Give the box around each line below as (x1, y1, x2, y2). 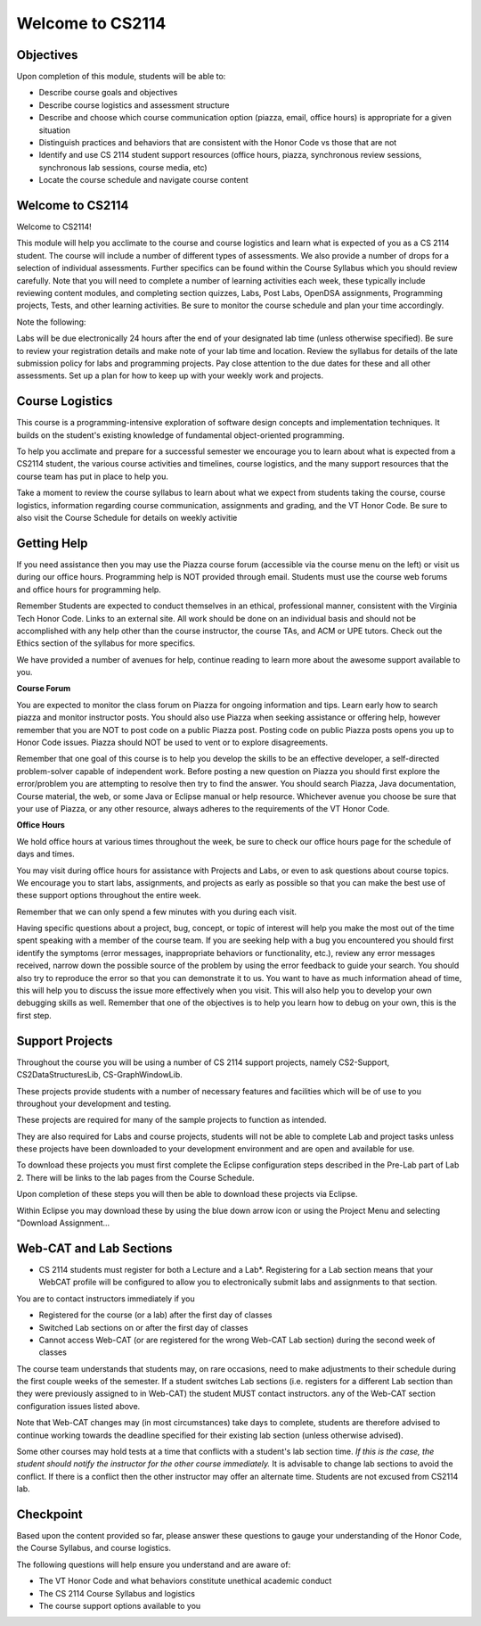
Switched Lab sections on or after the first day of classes (38, 1322, 249, 1333)
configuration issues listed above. (16, 1400, 141, 1411)
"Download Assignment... (16, 1217, 110, 1228)
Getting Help (16, 535, 88, 550)
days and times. (16, 848, 75, 860)
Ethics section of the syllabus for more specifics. (16, 638, 196, 648)
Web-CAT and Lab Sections (16, 1241, 173, 1256)
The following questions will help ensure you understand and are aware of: (16, 1559, 291, 1570)
